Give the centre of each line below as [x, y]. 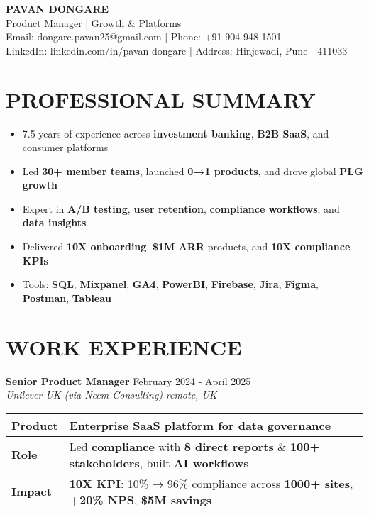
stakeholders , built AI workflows [159, 462]
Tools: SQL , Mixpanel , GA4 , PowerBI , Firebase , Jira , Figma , [171, 284]
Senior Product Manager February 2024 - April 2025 [128, 380]
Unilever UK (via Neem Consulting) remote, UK [111, 395]
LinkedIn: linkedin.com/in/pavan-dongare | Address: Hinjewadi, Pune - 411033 [177, 50]
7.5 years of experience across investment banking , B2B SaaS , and [176, 133]
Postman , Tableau [67, 298]
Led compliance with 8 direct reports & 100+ [194, 446]
